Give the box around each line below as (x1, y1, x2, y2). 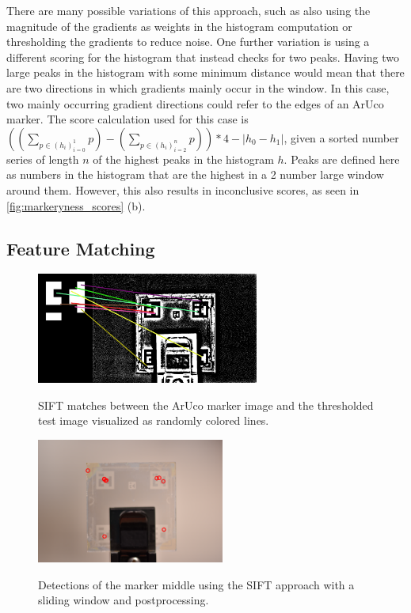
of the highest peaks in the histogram (93, 150, 274, 167)
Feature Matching (6, 236, 155, 260)
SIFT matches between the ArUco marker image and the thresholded (38, 396, 374, 413)
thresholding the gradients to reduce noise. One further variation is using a (6, 33, 370, 50)
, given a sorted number (284, 129, 399, 146)
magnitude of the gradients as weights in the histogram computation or (6, 17, 352, 34)
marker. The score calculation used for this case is (6, 111, 249, 127)
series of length (6, 150, 79, 167)
